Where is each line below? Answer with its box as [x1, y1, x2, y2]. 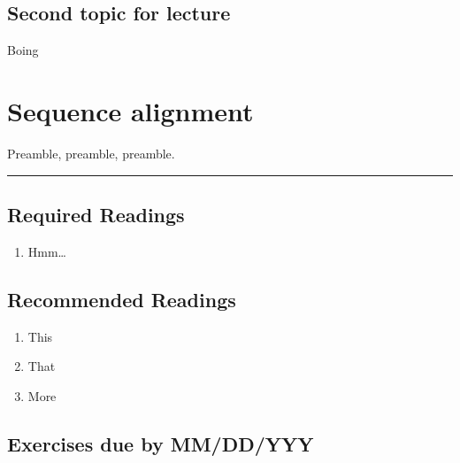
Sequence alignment [7, 92, 254, 128]
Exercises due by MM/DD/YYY [7, 429, 314, 457]
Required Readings [7, 200, 185, 228]
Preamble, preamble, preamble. [7, 143, 175, 162]
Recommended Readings [7, 285, 236, 313]
